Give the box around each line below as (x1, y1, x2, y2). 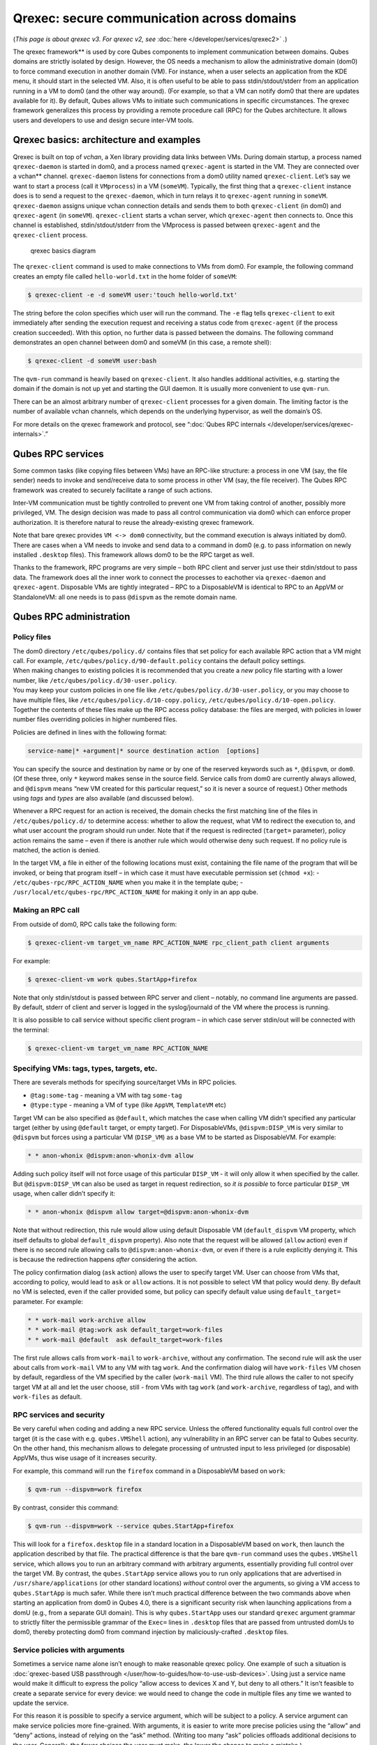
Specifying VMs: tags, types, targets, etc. (13, 1064, 158, 1074)
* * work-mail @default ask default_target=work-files (27, 1335, 223, 1344)
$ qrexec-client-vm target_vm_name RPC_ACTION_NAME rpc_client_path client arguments (27, 939, 330, 946)
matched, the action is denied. (13, 845, 101, 854)
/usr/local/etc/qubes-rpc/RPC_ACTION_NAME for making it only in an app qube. (13, 888, 258, 896)
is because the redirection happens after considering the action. (13, 1255, 198, 1263)
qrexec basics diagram (30, 246, 96, 255)
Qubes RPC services (13, 447, 104, 460)
